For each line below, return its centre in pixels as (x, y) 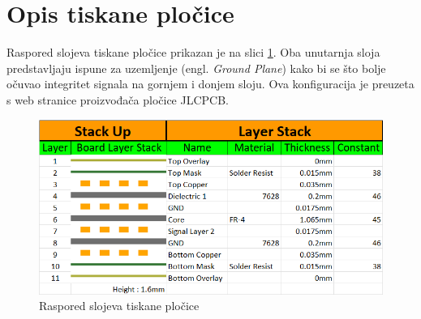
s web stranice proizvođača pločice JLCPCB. (118, 99)
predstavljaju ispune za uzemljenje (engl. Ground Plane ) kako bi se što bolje (196, 68)
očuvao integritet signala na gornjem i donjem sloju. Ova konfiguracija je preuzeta (210, 84)
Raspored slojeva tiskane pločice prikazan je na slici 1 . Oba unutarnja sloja (193, 52)
